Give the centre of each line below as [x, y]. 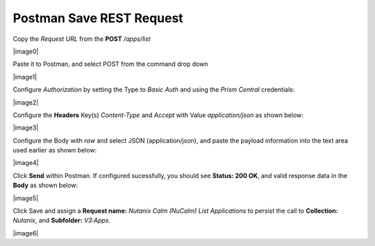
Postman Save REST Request [98, 18]
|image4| [26, 163]
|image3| [26, 128]
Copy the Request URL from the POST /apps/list [82, 39]
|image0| [26, 51]
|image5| [25, 198]
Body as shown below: [45, 185]
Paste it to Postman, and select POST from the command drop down [110, 64]
